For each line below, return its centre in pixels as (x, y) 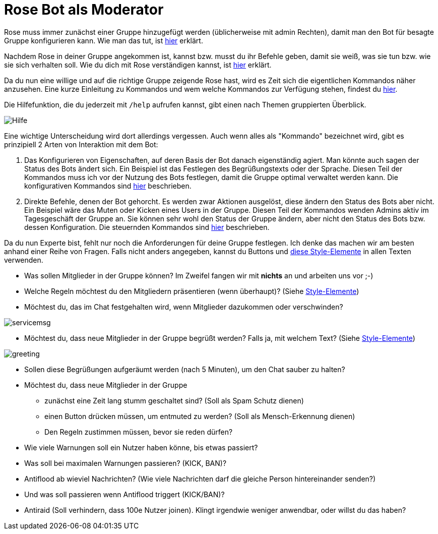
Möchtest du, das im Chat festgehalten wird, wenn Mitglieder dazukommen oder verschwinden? (184, 307)
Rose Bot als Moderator (84, 10)
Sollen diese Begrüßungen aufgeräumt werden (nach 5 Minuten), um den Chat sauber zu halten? (185, 369)
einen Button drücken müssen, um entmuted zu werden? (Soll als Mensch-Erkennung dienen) (200, 416)
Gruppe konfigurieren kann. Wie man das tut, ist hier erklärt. (104, 40)
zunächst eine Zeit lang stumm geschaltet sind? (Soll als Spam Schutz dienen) (174, 400)
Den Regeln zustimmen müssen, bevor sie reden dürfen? (139, 432)
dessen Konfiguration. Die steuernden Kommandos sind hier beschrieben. (147, 227)
